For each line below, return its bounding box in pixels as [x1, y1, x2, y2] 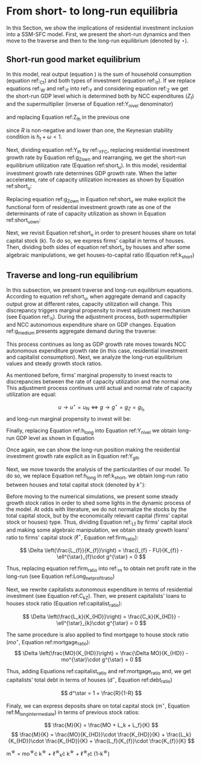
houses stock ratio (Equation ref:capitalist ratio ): [6, 600, 122, 609]
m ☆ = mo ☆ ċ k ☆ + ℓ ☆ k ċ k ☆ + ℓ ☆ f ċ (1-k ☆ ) [6, 749, 110, 759]
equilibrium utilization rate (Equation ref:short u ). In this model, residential [6, 162, 187, 170]
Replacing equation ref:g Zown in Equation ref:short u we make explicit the [6, 195, 186, 204]
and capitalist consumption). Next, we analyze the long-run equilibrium [6, 353, 183, 360]
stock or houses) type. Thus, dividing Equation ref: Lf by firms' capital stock [6, 518, 193, 527]
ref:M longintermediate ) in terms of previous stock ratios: [6, 708, 140, 717]
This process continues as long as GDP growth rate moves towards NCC [6, 341, 186, 348]
